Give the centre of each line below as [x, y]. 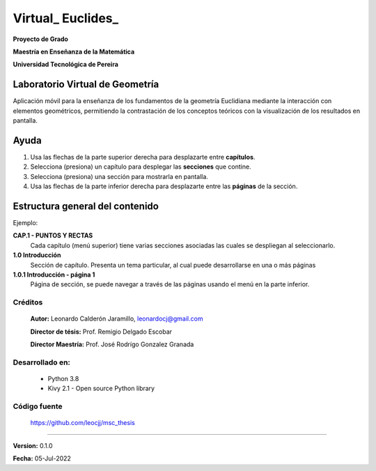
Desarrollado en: [42, 362]
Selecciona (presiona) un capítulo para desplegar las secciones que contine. [141, 167]
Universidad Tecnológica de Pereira [65, 64]
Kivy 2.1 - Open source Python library [101, 388]
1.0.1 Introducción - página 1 [54, 275]
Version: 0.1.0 [33, 445]
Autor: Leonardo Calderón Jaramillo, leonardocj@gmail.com [117, 319]
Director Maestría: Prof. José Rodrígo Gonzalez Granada [112, 344]
